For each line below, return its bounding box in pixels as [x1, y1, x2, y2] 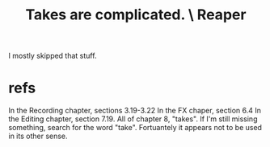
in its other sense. [8, 131, 68, 141]
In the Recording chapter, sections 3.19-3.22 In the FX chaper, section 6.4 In [8, 106, 261, 116]
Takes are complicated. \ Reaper [25, 6, 247, 24]
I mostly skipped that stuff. [8, 51, 97, 61]
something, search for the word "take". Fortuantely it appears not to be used [8, 123, 263, 133]
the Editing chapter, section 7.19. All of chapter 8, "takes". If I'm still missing [8, 114, 258, 124]
